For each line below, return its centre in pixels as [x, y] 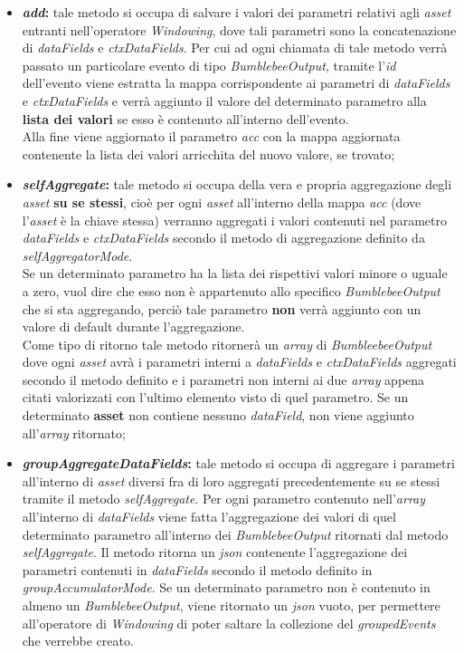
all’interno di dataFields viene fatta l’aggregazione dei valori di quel [209, 517]
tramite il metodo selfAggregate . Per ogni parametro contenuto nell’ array [224, 499]
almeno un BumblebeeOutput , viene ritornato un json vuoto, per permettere [231, 605]
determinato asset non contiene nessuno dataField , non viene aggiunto [218, 415]
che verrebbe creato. [78, 641]
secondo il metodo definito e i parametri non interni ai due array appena [223, 379]
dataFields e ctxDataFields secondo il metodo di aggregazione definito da [223, 238]
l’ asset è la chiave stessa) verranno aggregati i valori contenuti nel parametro [234, 220]
